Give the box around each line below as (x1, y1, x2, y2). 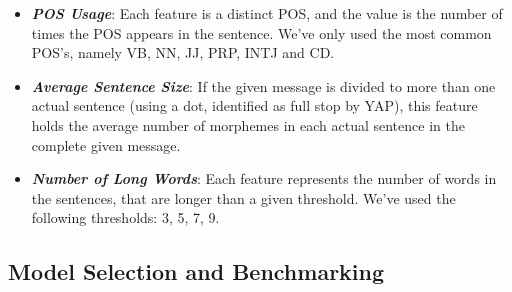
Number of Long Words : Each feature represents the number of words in (31, 168, 497, 189)
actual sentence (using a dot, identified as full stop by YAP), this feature (31, 95, 478, 116)
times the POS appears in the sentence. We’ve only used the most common (31, 22, 492, 43)
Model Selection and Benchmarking (8, 256, 385, 287)
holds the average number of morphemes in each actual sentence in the (31, 114, 465, 135)
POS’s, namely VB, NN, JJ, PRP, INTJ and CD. (31, 42, 335, 63)
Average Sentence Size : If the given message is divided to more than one (31, 75, 496, 96)
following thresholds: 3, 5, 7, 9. (31, 207, 220, 228)
